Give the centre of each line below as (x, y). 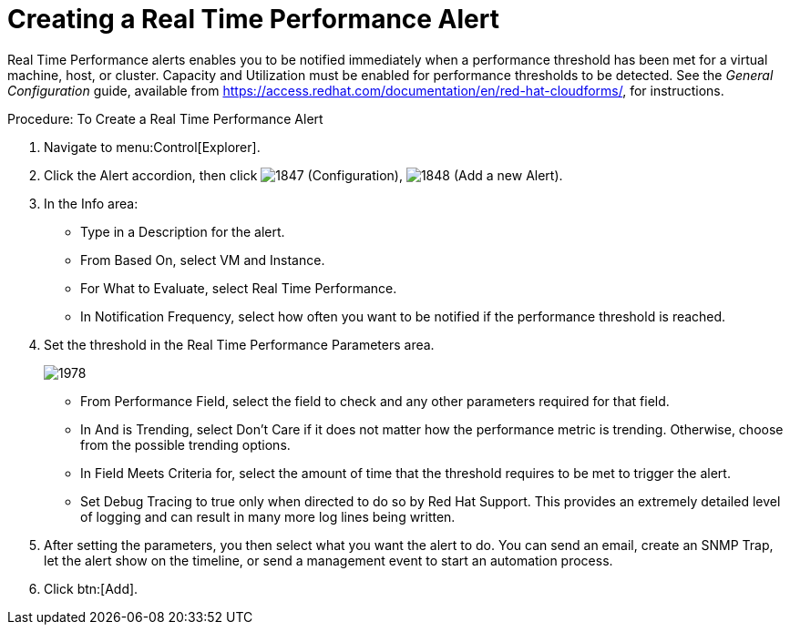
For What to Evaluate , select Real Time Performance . (239, 288)
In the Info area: (91, 203)
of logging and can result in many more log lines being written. (268, 516)
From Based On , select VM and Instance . (203, 260)
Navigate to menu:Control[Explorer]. (152, 147)
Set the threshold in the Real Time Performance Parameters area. (239, 344)
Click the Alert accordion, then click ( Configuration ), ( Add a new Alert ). (303, 175)
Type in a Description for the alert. (183, 231)
